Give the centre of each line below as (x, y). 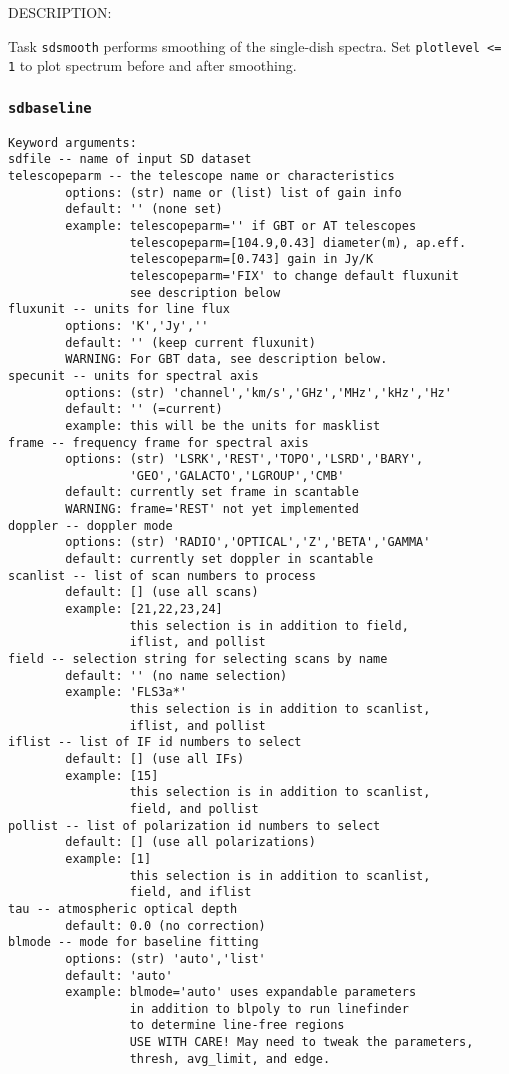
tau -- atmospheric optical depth (123, 908)
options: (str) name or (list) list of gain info (233, 192)
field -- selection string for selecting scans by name (198, 659)
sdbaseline (50, 107)
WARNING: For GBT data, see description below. (226, 359)
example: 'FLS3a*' (126, 692)
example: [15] (112, 775)
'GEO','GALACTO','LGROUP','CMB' (237, 475)
